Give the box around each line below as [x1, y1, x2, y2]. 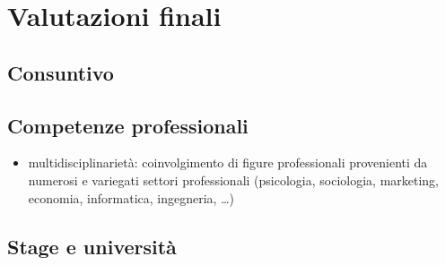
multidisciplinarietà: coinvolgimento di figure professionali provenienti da [28, 153, 428, 172]
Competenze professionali [7, 111, 249, 139]
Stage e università [7, 232, 177, 260]
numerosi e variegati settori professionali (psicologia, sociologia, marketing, [28, 170, 440, 189]
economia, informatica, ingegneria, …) [28, 188, 234, 207]
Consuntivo [7, 58, 114, 86]
